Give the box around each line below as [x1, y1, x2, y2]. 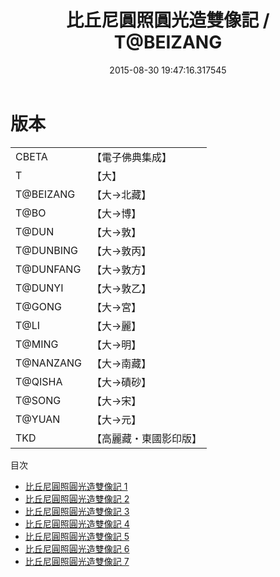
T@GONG [15, 299, 62, 313]
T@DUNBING [15, 243, 79, 257]
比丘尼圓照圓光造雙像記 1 [24, 480, 128, 492]
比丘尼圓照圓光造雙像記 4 [24, 517, 130, 530]
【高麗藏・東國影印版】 [91, 431, 203, 445]
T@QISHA [15, 374, 63, 388]
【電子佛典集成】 [91, 150, 173, 164]
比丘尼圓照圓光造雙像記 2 [24, 492, 130, 505]
